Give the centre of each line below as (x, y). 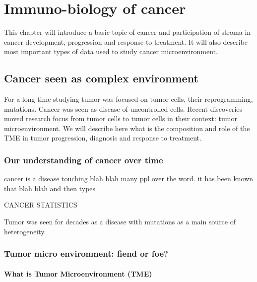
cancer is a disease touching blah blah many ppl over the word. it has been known (129, 178)
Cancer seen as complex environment (101, 78)
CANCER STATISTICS (41, 205)
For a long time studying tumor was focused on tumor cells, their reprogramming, (128, 99)
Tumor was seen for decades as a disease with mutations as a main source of (120, 222)
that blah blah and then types (50, 188)
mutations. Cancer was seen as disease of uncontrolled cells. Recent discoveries (123, 108)
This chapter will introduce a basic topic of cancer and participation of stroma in (128, 32)
